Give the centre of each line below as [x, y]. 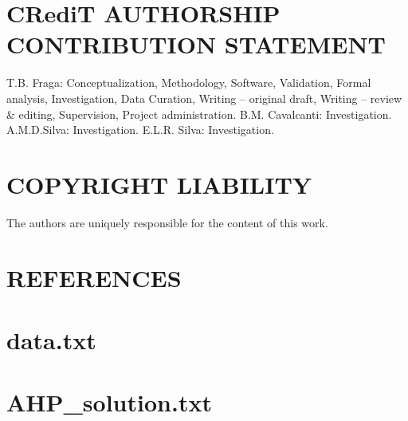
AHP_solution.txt [109, 402]
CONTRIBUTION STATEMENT [196, 44]
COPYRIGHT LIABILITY [159, 184]
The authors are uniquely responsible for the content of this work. [167, 222]
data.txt [51, 339]
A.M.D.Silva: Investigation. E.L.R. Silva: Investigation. [140, 130]
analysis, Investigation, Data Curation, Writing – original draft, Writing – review [204, 98]
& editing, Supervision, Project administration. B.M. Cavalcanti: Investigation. [199, 114]
